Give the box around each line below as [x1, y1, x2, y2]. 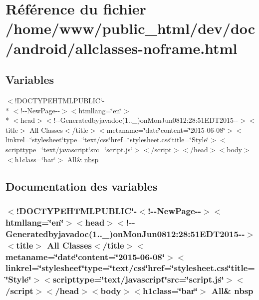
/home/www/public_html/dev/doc [5, 18, 256, 38]
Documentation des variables [5, 178, 158, 194]
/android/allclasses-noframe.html [5, 37, 238, 58]
